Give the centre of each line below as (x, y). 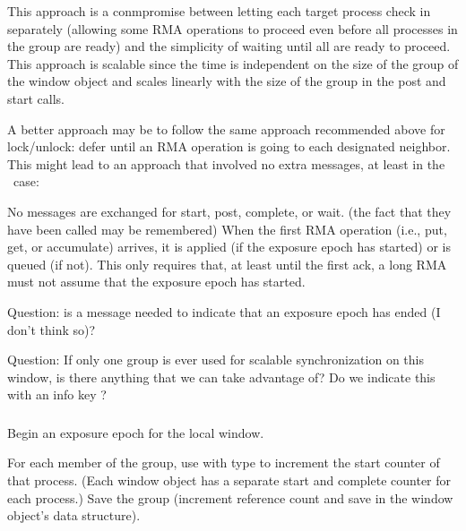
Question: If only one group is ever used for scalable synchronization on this (216, 360)
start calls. (36, 98)
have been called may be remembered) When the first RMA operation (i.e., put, (227, 229)
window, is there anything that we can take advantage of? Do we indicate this (221, 377)
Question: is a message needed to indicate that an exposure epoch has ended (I (224, 311)
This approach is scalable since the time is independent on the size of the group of (233, 63)
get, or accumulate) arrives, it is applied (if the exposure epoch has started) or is (229, 247)
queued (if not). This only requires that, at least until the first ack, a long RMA (227, 264)
